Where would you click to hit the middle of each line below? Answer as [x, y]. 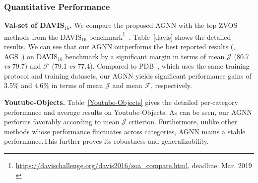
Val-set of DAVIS [34, 25]
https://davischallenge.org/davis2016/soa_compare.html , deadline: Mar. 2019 [134, 165]
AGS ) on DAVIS [31, 56]
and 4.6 [32, 85]
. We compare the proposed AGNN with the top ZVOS [154, 25]
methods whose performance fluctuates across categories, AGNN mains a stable [125, 131]
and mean [127, 85]
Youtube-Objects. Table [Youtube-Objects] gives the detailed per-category [121, 102]
